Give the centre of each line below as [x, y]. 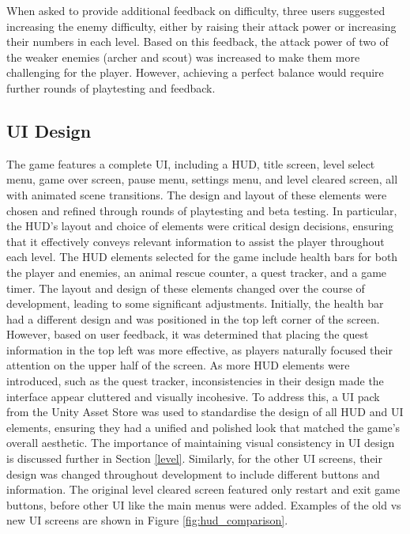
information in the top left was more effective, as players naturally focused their [199, 349]
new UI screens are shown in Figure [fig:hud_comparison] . [147, 520]
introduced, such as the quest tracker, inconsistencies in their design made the [195, 381]
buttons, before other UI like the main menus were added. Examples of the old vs [204, 504]
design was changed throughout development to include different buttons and [193, 473]
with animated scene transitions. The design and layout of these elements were [197, 194]
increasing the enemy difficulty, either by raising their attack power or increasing [201, 26]
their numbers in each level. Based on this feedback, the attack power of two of [197, 42]
